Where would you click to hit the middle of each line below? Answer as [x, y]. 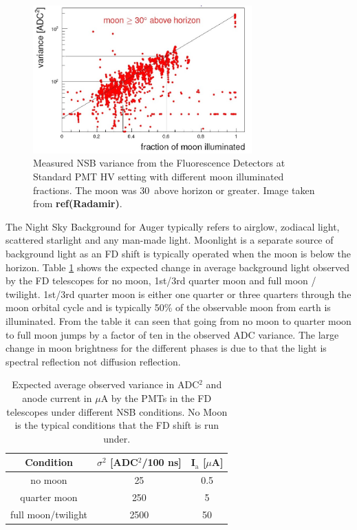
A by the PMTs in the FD [156, 397]
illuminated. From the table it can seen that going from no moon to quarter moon [178, 320]
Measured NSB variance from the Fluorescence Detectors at [159, 163]
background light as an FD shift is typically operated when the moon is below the [178, 253]
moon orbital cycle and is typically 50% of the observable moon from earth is [168, 307]
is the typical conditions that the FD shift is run [117, 425]
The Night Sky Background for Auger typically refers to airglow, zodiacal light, [173, 226]
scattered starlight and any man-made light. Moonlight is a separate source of [170, 240]
